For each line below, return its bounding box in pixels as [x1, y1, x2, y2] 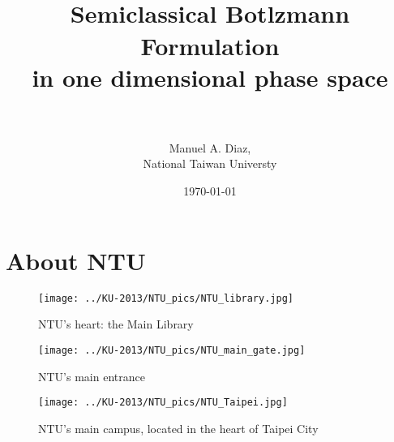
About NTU [6, 243, 146, 277]
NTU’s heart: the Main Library [38, 315, 194, 333]
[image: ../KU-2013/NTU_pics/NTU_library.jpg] [38, 292, 293, 304]
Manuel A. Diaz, [169, 139, 251, 156]
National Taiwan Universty [143, 155, 277, 172]
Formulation [140, 28, 280, 62]
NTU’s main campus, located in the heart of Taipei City [38, 419, 319, 436]
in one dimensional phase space [32, 60, 388, 93]
